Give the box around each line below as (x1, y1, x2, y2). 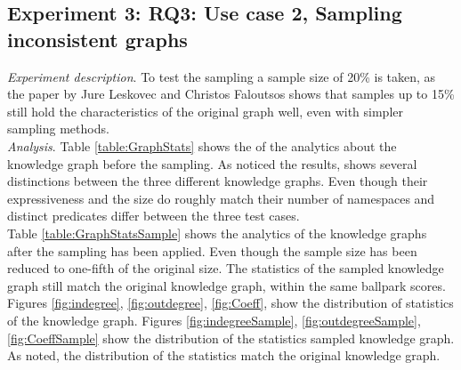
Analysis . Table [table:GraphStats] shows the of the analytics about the (7, 136, 397, 155)
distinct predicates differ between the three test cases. (7, 206, 300, 225)
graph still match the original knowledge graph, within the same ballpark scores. (7, 276, 446, 294)
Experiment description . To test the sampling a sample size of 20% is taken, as (7, 67, 436, 85)
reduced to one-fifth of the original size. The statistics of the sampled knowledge (7, 259, 444, 277)
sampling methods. (7, 119, 109, 138)
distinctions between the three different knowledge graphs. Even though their (7, 172, 428, 190)
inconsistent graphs (7, 25, 188, 52)
